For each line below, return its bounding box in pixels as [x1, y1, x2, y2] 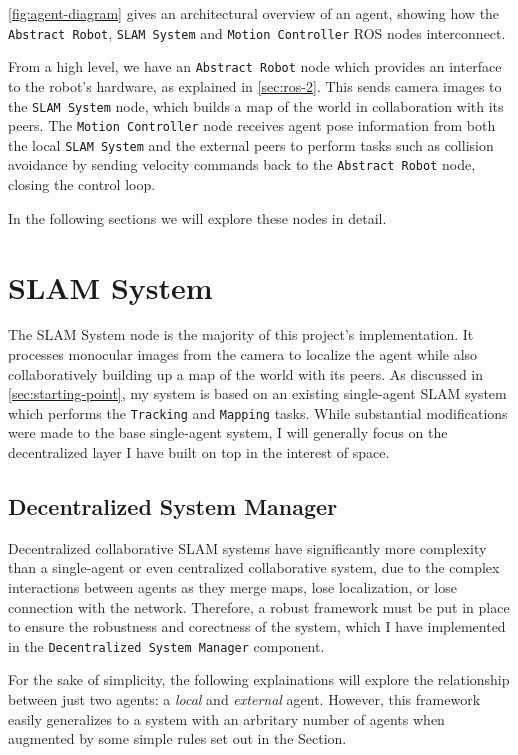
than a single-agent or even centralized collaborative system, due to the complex [8, 557, 500, 578]
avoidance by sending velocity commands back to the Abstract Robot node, [8, 154, 476, 175]
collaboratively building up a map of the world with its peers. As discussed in [8, 363, 484, 384]
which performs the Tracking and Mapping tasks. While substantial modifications [8, 402, 508, 423]
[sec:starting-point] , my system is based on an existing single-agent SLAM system [8, 383, 507, 404]
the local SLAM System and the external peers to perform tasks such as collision [8, 134, 494, 155]
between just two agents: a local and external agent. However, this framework [8, 689, 481, 710]
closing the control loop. [8, 174, 156, 195]
